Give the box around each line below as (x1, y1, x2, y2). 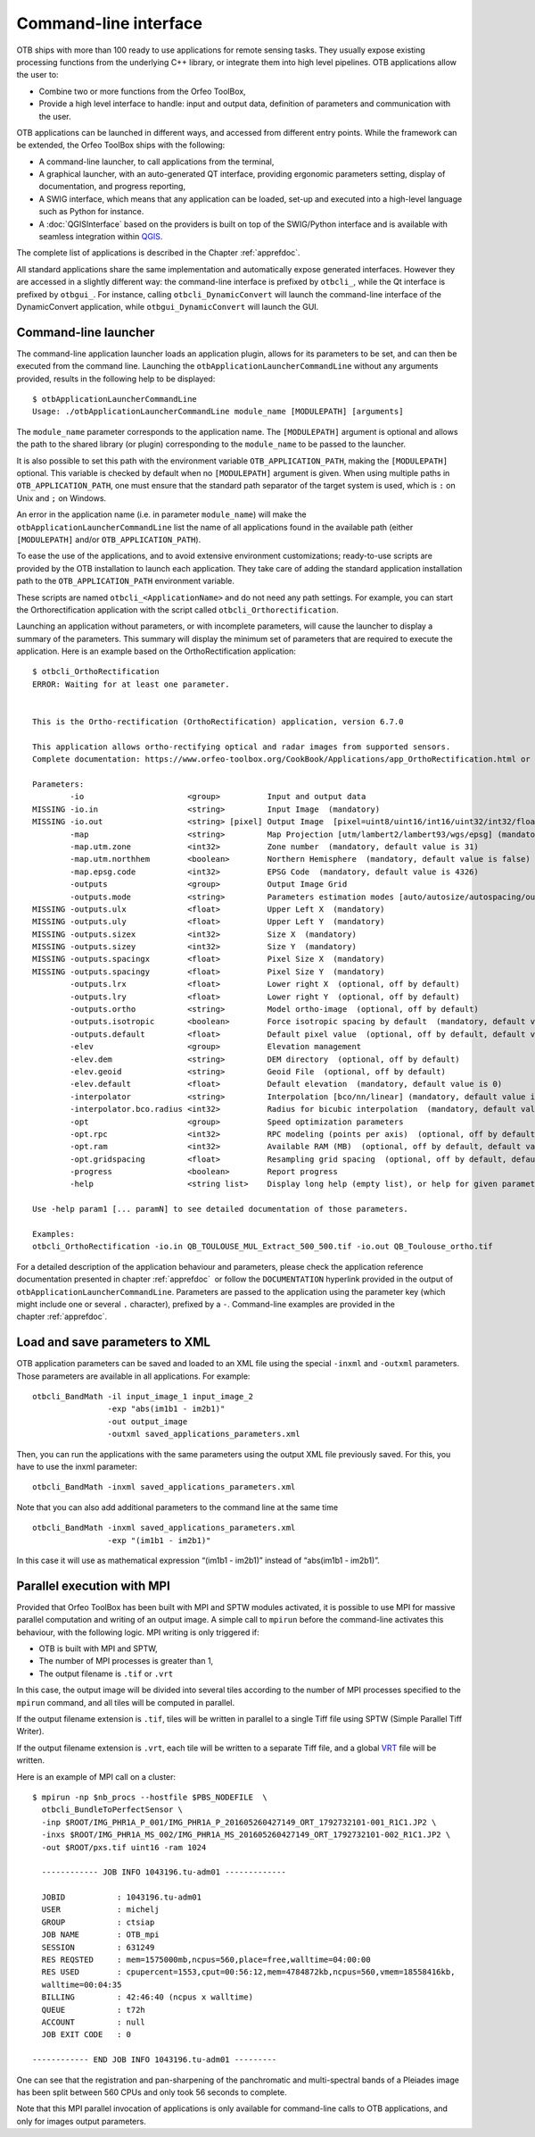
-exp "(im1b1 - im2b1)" (107, 1535, 211, 1545)
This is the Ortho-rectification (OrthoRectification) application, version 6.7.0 (32, 717, 404, 727)
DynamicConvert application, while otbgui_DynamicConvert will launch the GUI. (16, 301, 319, 312)
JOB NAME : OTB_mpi (41, 1930, 160, 1940)
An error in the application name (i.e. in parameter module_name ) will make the (16, 509, 307, 520)
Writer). (16, 1726, 45, 1737)
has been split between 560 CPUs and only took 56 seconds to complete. (16, 2086, 287, 2098)
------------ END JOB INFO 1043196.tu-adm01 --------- (32, 2055, 277, 2065)
